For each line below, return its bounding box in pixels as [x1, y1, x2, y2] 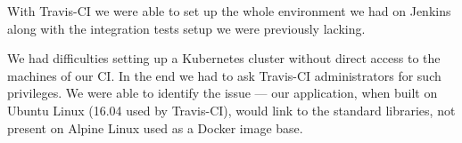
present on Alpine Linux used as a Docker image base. [7, 118, 303, 137]
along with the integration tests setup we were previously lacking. [7, 19, 366, 37]
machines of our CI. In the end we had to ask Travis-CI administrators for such [7, 66, 441, 84]
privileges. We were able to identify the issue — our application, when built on [7, 83, 438, 102]
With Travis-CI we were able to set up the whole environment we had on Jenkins [7, 2, 451, 20]
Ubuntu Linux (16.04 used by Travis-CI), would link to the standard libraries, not [7, 100, 456, 119]
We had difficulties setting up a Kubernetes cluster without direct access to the [7, 49, 441, 68]
